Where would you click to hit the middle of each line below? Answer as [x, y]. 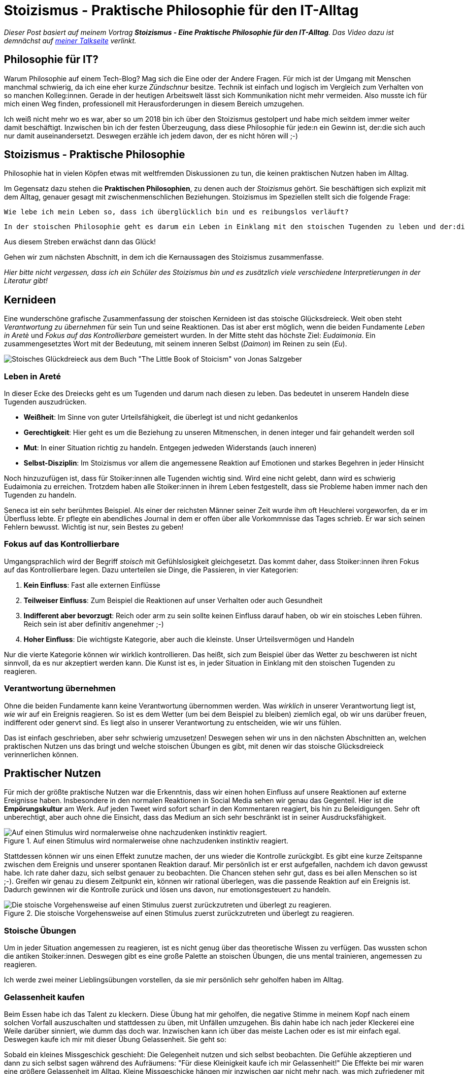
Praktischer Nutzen [52, 773]
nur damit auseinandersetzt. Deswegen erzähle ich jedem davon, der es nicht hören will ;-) [151, 135]
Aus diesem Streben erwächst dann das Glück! [80, 242]
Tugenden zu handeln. [40, 495]
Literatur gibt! [26, 281]
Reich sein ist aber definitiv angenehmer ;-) [94, 624]
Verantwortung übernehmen [60, 688]
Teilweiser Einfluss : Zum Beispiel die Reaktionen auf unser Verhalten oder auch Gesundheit [173, 600]
